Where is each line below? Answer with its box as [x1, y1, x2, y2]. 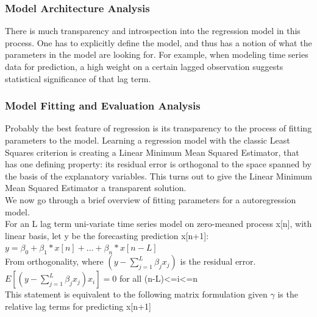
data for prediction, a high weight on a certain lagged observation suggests [5, 60, 283, 72]
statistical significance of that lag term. [5, 72, 151, 85]
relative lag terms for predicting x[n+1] [5, 299, 151, 312]
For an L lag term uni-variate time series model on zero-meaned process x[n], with [5, 217, 312, 230]
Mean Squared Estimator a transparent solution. [5, 181, 187, 194]
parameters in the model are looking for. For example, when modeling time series [5, 48, 308, 61]
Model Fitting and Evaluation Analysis [5, 98, 201, 113]
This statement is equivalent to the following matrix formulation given [5, 288, 268, 301]
